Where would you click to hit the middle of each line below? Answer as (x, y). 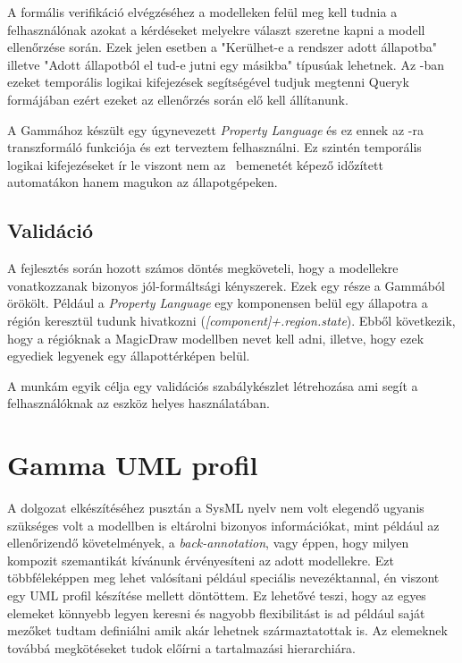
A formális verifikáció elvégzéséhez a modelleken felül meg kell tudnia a (202, 12)
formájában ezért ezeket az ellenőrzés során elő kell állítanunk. (178, 99)
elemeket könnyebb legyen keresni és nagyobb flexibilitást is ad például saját (216, 612)
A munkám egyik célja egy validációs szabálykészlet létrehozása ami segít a (213, 385)
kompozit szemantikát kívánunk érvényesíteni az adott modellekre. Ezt (201, 560)
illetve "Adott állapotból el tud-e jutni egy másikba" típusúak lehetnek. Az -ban (226, 64)
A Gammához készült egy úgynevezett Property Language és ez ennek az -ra (215, 129)
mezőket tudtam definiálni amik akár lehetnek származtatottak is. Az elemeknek (227, 630)
